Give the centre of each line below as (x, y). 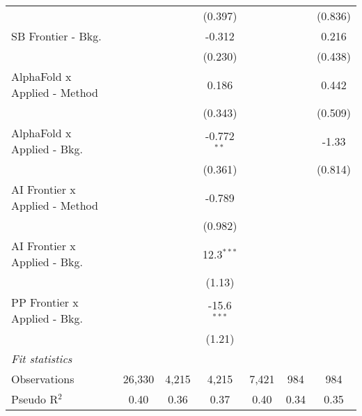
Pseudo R (35, 399)
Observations (43, 379)
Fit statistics (42, 359)
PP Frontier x (45, 302)
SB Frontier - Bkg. (56, 36)
